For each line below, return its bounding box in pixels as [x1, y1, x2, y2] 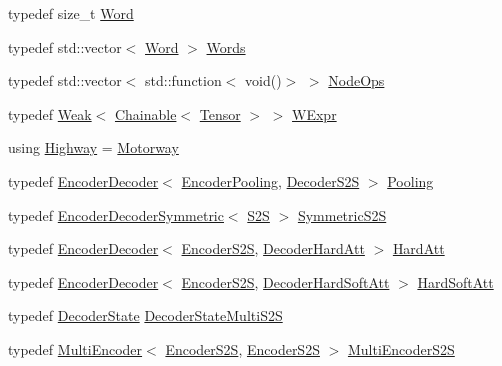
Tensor [199, 103, 241, 124]
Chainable [114, 103, 177, 124]
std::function [145, 70, 222, 91]
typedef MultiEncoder [8, 338, 143, 359]
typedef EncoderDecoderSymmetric [8, 204, 224, 225]
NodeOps [328, 70, 385, 91]
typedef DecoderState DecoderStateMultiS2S [8, 305, 283, 326]
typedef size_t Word [8, 3, 134, 23]
